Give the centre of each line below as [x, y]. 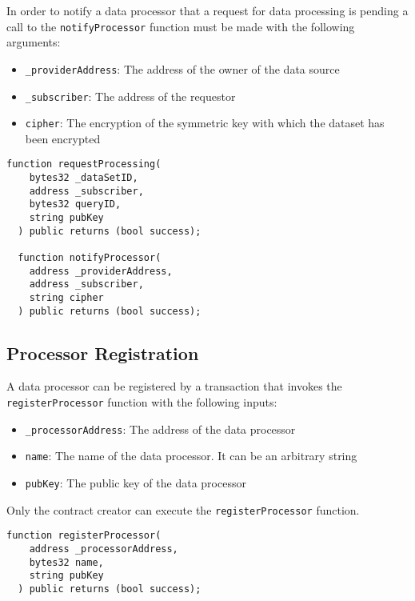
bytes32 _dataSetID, [84, 178]
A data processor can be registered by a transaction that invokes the [174, 386]
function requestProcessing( [84, 164]
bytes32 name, [66, 562]
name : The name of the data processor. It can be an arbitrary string [191, 456]
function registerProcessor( [84, 536]
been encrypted [63, 138]
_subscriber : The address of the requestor [130, 96]
